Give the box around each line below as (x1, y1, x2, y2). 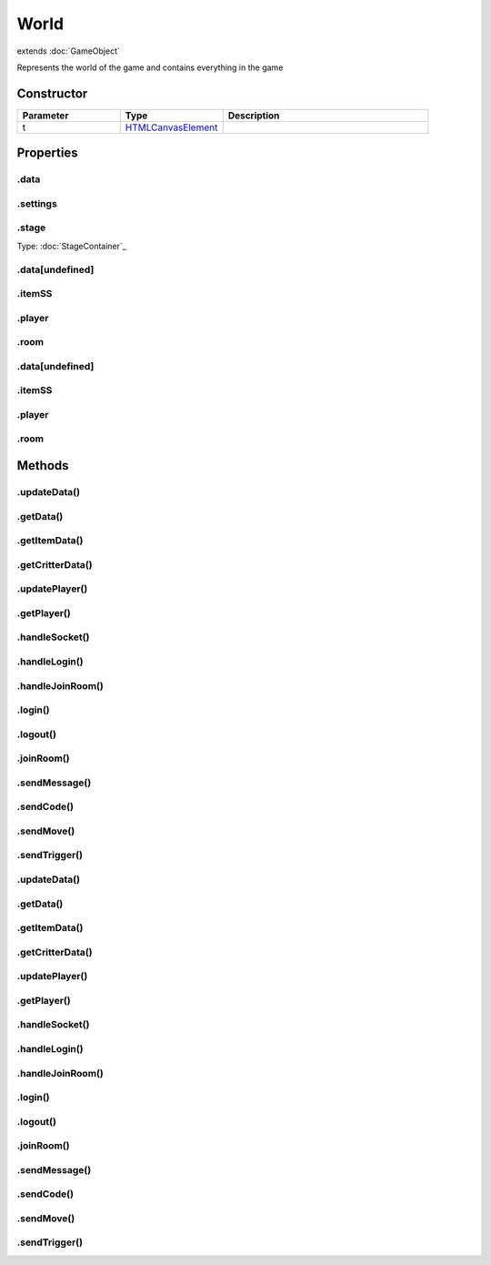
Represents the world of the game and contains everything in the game (16, 62, 284, 73)
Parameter (22, 109, 69, 122)
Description (227, 109, 280, 122)
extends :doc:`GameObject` (16, 46, 120, 56)
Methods (16, 458, 69, 473)
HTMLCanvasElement (125, 121, 218, 134)
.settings (16, 197, 58, 209)
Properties (16, 146, 78, 161)
